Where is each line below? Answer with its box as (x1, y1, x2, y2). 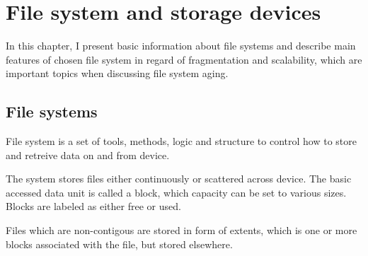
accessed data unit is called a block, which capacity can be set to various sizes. (6, 185, 347, 199)
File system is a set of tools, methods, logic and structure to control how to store (6, 134, 357, 149)
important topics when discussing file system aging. (6, 66, 229, 81)
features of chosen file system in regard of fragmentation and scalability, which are (6, 52, 362, 66)
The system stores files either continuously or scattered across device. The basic (6, 171, 352, 186)
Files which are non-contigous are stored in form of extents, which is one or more (6, 223, 357, 238)
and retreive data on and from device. (6, 147, 170, 162)
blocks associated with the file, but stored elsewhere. (6, 236, 233, 251)
